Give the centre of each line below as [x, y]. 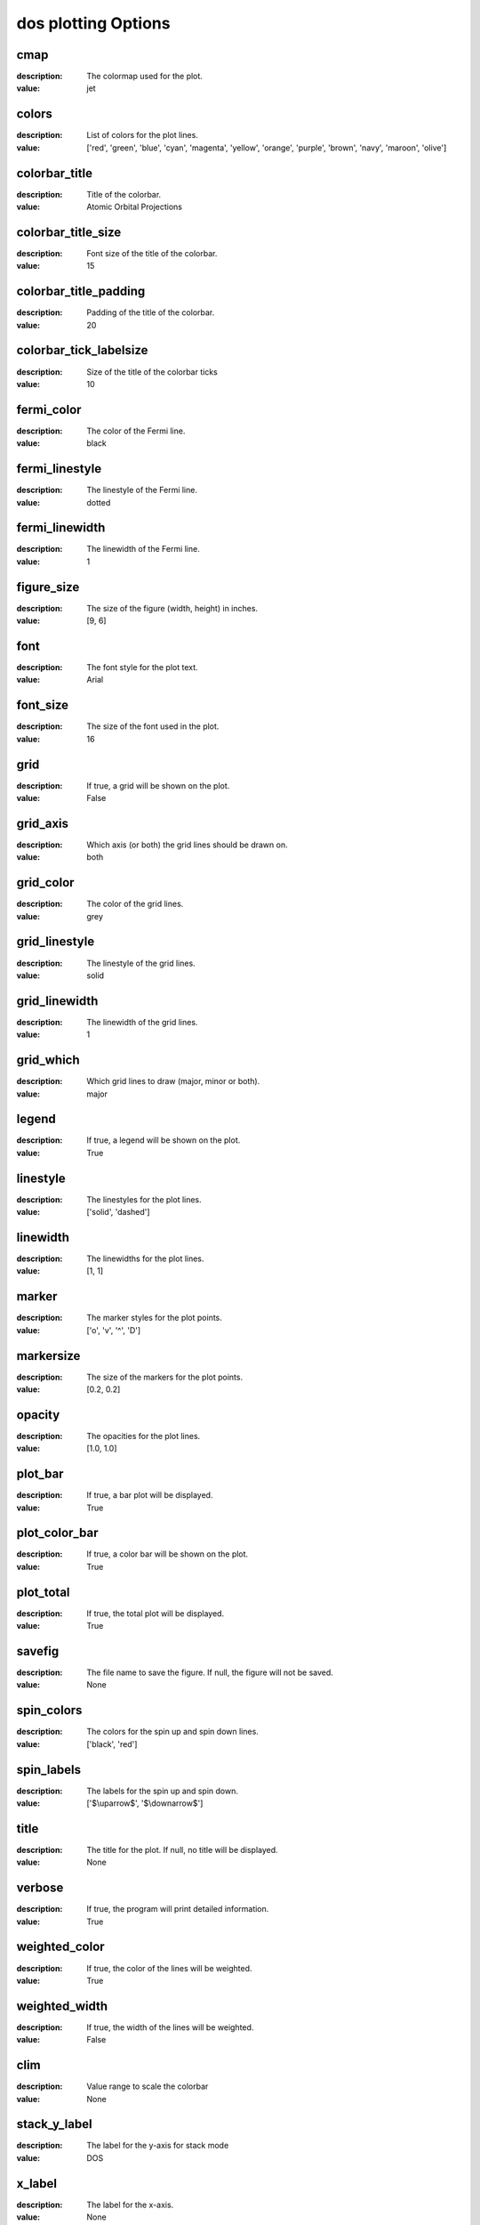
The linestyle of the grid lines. [141, 963]
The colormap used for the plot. [145, 77]
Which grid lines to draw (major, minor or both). [173, 1081]
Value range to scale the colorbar [148, 2086]
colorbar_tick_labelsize [82, 350]
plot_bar [40, 1474]
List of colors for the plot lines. [143, 135]
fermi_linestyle [59, 469]
